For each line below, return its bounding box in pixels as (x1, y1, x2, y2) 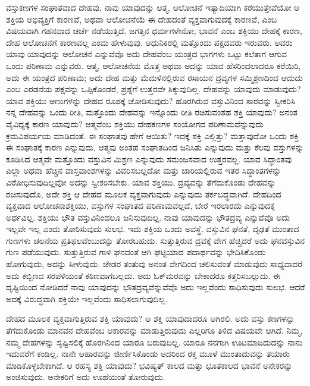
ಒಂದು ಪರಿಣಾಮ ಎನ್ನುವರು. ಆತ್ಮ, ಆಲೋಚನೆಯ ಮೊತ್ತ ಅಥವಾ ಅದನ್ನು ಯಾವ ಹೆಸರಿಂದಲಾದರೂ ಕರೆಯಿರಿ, (6, 59, 301, 71)
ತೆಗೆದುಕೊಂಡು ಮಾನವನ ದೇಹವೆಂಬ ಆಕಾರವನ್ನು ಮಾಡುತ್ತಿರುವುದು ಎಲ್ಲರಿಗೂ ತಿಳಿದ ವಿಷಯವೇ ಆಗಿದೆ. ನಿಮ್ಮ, (6, 324, 303, 337)
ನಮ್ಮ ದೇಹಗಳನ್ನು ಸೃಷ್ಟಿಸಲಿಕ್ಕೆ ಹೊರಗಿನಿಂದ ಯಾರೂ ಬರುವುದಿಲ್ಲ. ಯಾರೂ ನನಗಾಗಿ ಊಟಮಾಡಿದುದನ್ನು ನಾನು (6, 335, 303, 348)
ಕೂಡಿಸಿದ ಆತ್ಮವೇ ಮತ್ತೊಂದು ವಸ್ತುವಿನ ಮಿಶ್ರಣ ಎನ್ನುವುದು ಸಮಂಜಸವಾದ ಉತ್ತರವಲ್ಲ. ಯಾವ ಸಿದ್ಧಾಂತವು (6, 152, 292, 165)
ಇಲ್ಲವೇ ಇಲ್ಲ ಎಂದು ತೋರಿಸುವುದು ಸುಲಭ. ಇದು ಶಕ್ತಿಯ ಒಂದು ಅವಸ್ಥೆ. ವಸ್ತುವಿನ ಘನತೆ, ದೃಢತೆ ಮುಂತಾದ (6, 222, 299, 235)
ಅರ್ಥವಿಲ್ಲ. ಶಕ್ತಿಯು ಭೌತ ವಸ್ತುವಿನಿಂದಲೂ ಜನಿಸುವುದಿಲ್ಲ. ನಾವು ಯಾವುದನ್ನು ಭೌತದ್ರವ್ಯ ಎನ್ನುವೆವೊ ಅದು (6, 211, 290, 223)
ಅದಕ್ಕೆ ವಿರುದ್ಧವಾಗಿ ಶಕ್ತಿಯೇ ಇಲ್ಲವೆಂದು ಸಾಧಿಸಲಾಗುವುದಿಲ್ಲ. (6, 292, 168, 305)
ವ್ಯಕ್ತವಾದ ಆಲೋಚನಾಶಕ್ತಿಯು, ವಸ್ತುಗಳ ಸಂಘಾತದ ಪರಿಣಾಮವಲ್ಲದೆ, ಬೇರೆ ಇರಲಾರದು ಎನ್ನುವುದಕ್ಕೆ (6, 199, 275, 212)
